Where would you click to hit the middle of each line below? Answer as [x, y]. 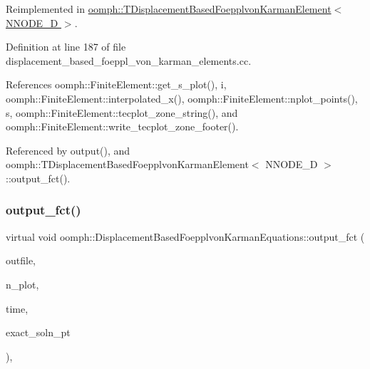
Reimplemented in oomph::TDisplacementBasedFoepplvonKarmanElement [169, 9]
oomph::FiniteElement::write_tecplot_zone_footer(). [122, 126]
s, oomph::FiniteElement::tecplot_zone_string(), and [122, 112]
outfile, [21, 260]
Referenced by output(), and [68, 150]
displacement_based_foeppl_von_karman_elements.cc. [129, 60]
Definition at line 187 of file [66, 47]
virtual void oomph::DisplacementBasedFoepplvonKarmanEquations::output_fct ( [185, 236]
